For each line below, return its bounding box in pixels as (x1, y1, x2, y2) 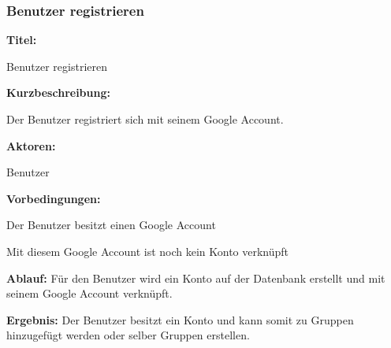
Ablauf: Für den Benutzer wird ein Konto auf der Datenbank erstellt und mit (6, 269, 385, 286)
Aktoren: (6, 137, 56, 154)
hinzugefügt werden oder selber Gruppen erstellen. (6, 327, 250, 343)
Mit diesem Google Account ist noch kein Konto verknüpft (6, 242, 289, 259)
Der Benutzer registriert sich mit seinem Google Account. (6, 111, 284, 127)
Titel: (6, 31, 37, 48)
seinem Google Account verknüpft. (6, 285, 173, 302)
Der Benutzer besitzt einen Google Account (6, 217, 216, 233)
